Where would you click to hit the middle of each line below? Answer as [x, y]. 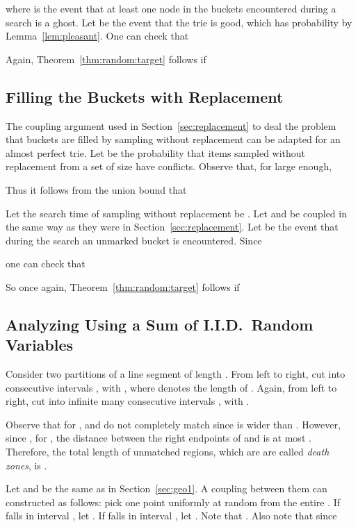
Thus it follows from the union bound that [96, 189]
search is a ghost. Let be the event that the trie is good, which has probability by [179, 22]
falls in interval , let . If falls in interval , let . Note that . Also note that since [171, 516]
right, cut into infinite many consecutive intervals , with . [128, 401]
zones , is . [26, 465]
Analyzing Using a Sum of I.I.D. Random [160, 324]
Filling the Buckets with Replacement [145, 96]
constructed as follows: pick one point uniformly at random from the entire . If [173, 502]
